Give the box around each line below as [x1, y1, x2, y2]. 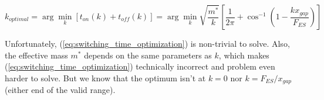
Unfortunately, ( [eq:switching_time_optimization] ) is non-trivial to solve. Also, [5, 37, 290, 49]
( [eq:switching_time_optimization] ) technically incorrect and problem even [5, 60, 275, 73]
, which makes [218, 49, 269, 61]
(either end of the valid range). [5, 84, 116, 96]
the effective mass [5, 49, 68, 61]
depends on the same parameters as [84, 49, 212, 61]
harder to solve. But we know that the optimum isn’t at [5, 71, 206, 84]
